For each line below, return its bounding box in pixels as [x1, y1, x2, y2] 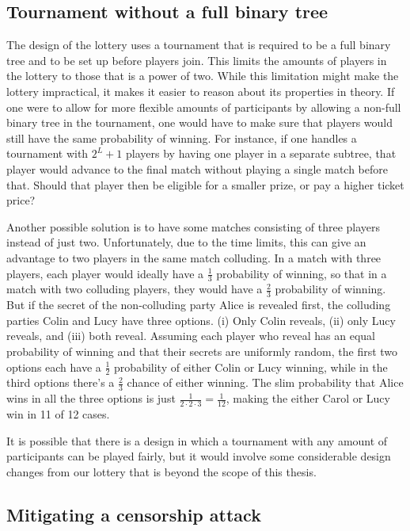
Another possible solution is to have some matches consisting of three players [6, 218, 381, 235]
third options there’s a [6, 374, 115, 391]
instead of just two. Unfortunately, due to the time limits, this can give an [6, 234, 366, 250]
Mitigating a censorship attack [6, 502, 261, 526]
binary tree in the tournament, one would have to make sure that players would [6, 114, 393, 131]
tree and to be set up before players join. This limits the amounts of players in [6, 52, 387, 68]
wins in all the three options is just [6, 390, 176, 407]
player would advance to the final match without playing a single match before [6, 160, 388, 177]
